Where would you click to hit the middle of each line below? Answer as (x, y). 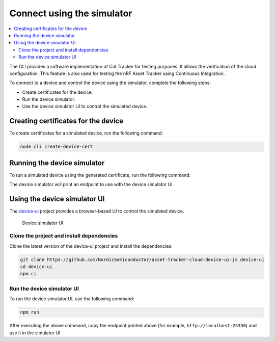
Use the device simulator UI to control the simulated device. (85, 107)
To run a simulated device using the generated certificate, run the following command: (100, 175)
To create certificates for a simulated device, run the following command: (86, 133)
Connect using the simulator (71, 13)
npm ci (28, 274)
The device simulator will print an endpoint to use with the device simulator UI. (92, 185)
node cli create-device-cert (57, 147)
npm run (30, 312)
